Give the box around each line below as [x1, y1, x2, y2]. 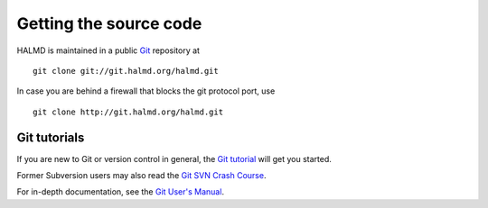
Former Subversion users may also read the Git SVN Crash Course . [16, 170, 267, 181]
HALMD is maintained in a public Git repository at [16, 45, 201, 56]
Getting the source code [16, 14, 202, 33]
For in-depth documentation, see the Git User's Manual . [16, 186, 225, 197]
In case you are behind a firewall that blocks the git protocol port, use [16, 86, 276, 96]
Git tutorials [16, 130, 85, 145]
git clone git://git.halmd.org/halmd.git [33, 66, 219, 76]
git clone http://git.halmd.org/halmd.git [33, 106, 224, 117]
